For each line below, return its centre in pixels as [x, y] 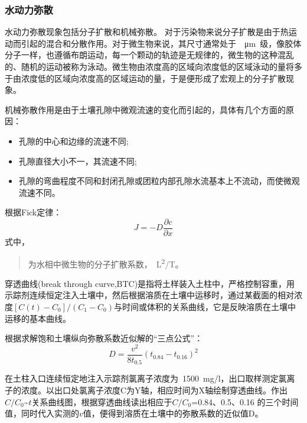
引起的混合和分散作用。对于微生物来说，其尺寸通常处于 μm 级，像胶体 [161, 43]
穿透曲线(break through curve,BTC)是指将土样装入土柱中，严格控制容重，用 [150, 283]
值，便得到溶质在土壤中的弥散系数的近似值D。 [173, 413]
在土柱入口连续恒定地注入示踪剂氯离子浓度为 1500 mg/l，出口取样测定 [142, 378]
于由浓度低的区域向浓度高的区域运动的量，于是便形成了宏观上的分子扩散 [145, 78]
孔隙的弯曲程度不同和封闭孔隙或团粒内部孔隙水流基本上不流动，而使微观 [159, 181]
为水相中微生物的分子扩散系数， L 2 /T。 [106, 263]
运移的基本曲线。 [38, 318]
